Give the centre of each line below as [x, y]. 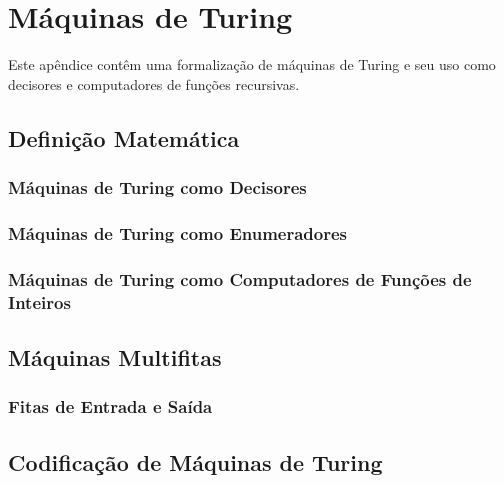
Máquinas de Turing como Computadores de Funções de [240, 278]
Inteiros [39, 301]
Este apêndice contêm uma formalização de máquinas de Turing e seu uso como [252, 64]
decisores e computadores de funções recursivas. [154, 83]
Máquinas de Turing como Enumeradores [178, 232]
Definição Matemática [124, 137]
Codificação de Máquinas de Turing [195, 461]
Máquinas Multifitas [115, 356]
